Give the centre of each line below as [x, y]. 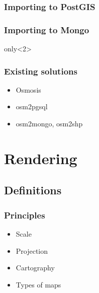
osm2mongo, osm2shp [49, 124]
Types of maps [38, 284]
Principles [25, 215]
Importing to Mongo [47, 29]
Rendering [41, 158]
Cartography [35, 268]
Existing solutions [41, 71]
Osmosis [28, 89]
